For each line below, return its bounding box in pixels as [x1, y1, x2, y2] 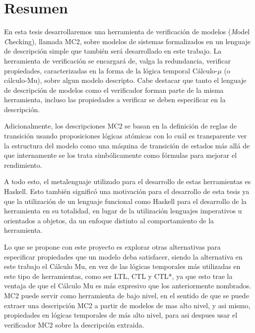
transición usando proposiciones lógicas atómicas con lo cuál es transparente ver [4, 131, 247, 141]
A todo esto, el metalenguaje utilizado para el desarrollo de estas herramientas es [4, 176, 251, 187]
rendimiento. [4, 159, 42, 170]
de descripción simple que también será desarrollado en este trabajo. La [4, 46, 222, 56]
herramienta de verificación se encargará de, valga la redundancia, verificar [4, 55, 231, 66]
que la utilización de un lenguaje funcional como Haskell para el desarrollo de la [4, 196, 247, 206]
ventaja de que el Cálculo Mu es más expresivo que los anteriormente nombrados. [4, 280, 252, 291]
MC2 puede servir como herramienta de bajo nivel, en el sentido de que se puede [4, 290, 249, 300]
